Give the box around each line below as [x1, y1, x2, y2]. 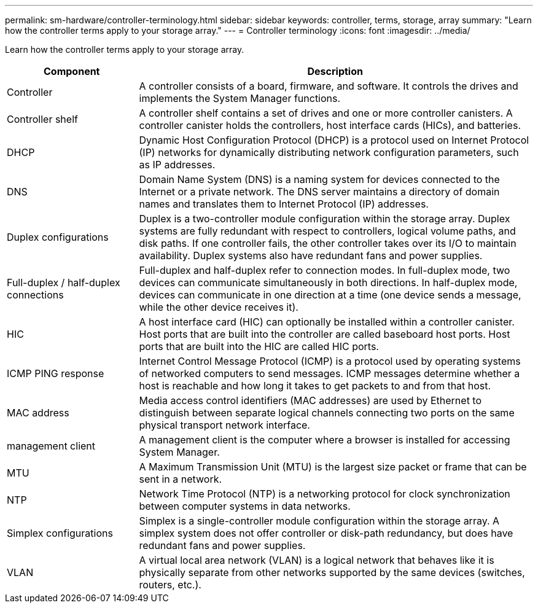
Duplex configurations [7, 231, 109, 243]
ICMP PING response [7, 367, 104, 380]
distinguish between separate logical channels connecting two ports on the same [139, 407, 515, 419]
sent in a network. [139, 473, 222, 485]
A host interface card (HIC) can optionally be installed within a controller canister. [139, 316, 515, 328]
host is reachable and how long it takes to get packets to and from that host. [139, 380, 491, 392]
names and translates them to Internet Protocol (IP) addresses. [139, 198, 429, 210]
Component [44, 65, 100, 77]
